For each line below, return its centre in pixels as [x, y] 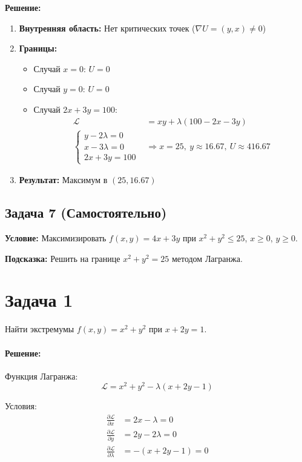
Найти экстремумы [40, 329]
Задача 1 [39, 300]
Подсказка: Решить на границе [63, 258]
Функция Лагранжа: [41, 376]
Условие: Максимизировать [56, 238]
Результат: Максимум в [63, 180]
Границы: [38, 48]
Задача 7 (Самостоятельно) [86, 213]
